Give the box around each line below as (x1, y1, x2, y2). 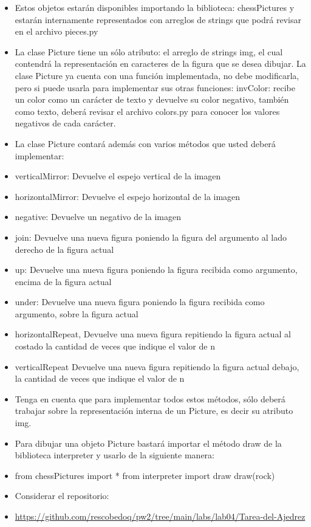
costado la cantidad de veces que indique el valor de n (15, 340, 215, 353)
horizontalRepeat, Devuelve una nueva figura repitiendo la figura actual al (15, 328, 291, 340)
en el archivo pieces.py (15, 25, 98, 38)
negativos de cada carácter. (15, 117, 116, 129)
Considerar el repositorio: (15, 489, 109, 502)
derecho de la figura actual (15, 243, 114, 255)
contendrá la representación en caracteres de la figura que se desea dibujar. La (15, 57, 306, 70)
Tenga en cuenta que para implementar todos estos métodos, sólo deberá (15, 392, 285, 405)
